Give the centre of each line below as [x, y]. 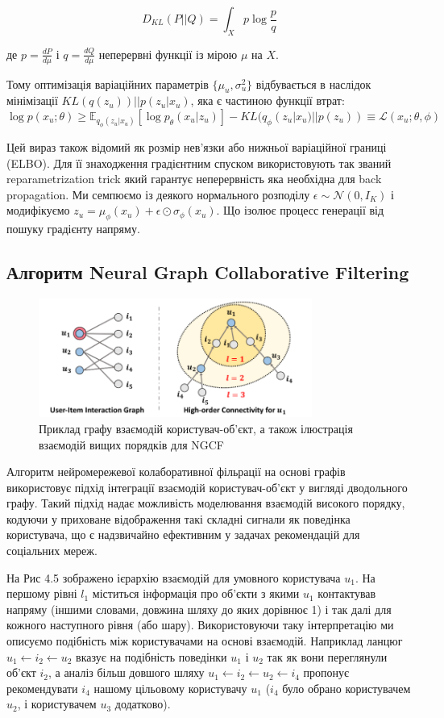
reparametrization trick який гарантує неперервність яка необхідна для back [194, 179]
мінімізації [32, 100]
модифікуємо [38, 210]
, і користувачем [57, 704]
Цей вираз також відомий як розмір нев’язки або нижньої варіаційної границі [197, 147]
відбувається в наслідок [313, 83]
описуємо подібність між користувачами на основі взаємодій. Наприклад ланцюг [205, 641]
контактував [347, 593]
